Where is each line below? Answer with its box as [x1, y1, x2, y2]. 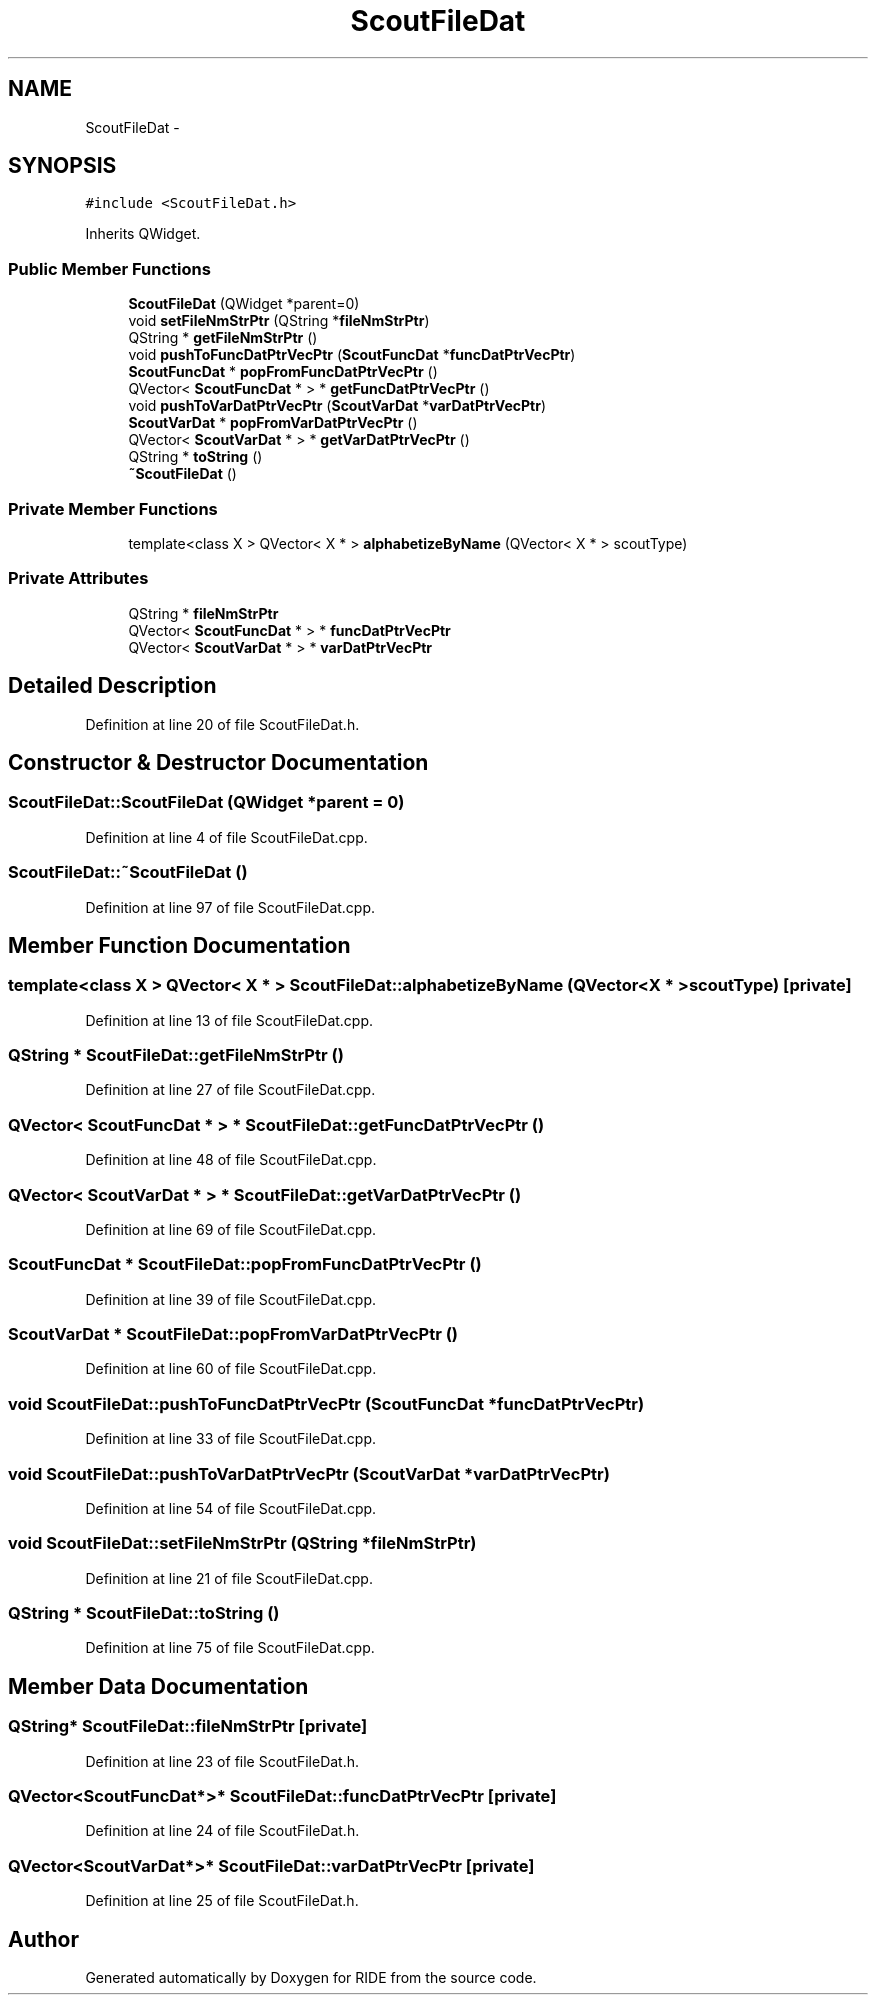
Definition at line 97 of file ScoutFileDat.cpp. [85, 898, 376, 916]
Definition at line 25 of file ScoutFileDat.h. [85, 1892, 359, 1910]
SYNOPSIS [8, 153, 117, 179]
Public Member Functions [8, 258, 211, 279]
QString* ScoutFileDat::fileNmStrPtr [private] [8, 1716, 368, 1737]
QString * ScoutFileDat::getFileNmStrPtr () [8, 1045, 344, 1066]
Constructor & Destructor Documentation [8, 749, 429, 775]
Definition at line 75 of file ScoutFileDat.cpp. [85, 1639, 375, 1657]
